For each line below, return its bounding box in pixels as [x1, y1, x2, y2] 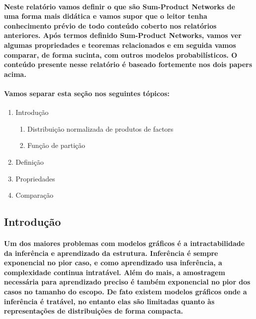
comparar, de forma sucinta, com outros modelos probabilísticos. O [4, 49, 237, 60]
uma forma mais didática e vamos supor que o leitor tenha [4, 11, 208, 21]
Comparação [15, 190, 54, 200]
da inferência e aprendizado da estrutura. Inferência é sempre [4, 248, 218, 258]
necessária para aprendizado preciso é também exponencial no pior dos [4, 277, 251, 287]
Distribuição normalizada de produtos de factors [27, 123, 174, 134]
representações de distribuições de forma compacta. [4, 306, 183, 316]
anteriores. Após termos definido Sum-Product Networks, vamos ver [4, 30, 242, 40]
